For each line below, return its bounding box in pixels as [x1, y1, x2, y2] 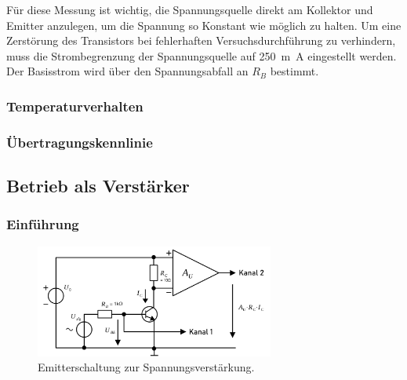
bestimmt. [270, 63, 319, 79]
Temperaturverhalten [6, 96, 144, 115]
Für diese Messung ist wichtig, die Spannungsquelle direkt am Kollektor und [6, 2, 373, 17]
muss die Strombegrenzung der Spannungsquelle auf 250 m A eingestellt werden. [6, 47, 397, 64]
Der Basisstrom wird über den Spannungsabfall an [6, 63, 249, 79]
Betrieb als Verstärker [6, 174, 190, 198]
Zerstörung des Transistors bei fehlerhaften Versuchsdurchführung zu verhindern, [6, 32, 396, 49]
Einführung [6, 214, 79, 234]
